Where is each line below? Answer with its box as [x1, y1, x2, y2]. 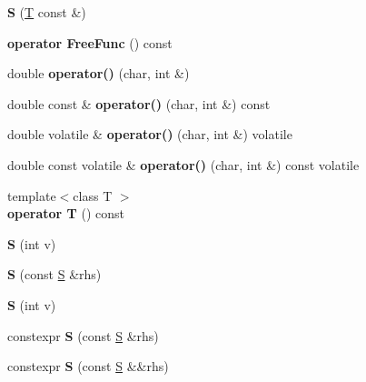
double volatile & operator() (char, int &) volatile [7, 125, 292, 144]
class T [73, 186, 113, 205]
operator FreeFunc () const [7, 33, 173, 52]
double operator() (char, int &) [7, 64, 190, 83]
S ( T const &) [7, 3, 86, 21]
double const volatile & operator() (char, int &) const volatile [7, 155, 360, 174]
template [7, 186, 56, 205]
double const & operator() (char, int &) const [7, 94, 271, 113]
